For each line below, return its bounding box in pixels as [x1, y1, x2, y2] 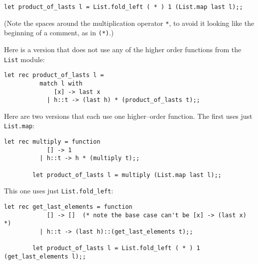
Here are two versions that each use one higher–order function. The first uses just [4, 110, 253, 121]
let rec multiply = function [4, 138, 101, 146]
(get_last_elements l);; [4, 253, 86, 260]
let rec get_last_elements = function [4, 203, 132, 211]
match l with [39, 80, 83, 87]
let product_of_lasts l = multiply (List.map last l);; [32, 171, 222, 178]
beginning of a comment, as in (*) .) [4, 27, 114, 38]
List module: [4, 54, 45, 64]
